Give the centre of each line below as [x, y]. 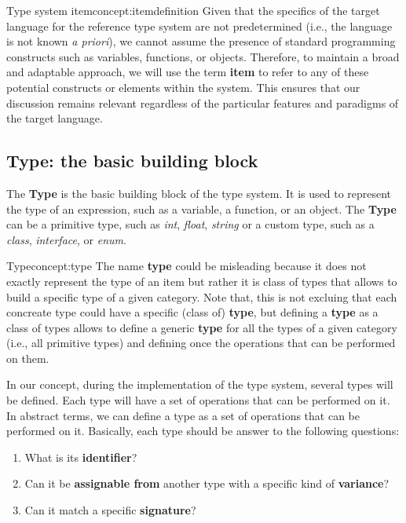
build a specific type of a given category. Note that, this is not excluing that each [202, 296]
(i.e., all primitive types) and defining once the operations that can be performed [201, 343]
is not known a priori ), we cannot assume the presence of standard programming [201, 41]
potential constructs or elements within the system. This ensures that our [183, 87]
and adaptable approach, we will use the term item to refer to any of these [188, 72]
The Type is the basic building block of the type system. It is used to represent [199, 193]
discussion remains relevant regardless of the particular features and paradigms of [203, 102]
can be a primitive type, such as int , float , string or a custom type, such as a [190, 224]
